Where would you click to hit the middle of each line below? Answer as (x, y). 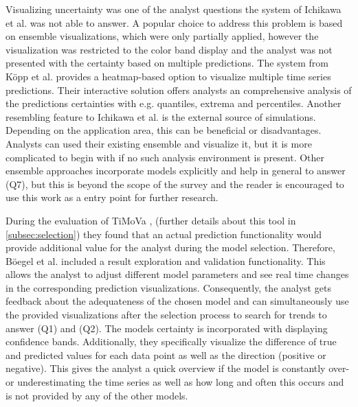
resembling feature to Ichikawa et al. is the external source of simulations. (161, 116)
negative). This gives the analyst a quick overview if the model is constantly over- (178, 368)
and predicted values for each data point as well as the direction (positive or (166, 354)
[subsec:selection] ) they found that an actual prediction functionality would (164, 234)
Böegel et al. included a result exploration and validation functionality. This (166, 260)
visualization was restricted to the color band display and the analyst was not (169, 49)
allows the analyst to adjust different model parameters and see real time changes (177, 274)
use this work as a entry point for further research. (112, 197)
